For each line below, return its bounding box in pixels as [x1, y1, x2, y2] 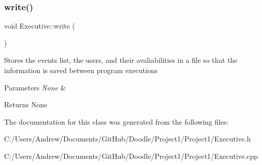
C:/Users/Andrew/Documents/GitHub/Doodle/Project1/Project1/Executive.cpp [4, 150, 258, 161]
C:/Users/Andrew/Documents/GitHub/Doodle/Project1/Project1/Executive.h [4, 133, 251, 144]
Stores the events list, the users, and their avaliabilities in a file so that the [4, 55, 238, 65]
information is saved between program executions [4, 65, 158, 75]
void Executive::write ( [4, 20, 75, 31]
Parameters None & [4, 82, 66, 92]
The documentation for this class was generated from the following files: [4, 116, 229, 127]
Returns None [4, 99, 47, 110]
